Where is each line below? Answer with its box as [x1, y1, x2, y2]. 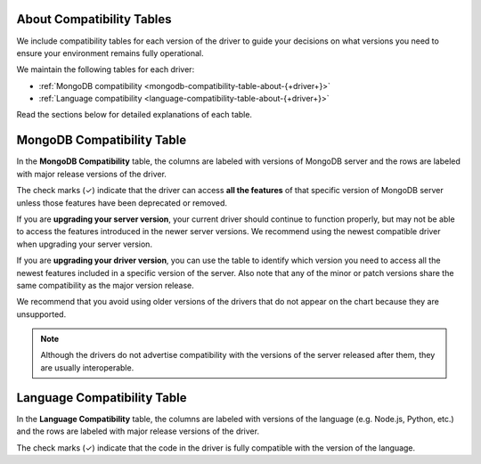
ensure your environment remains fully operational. [16, 47, 204, 58]
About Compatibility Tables [16, 12, 173, 27]
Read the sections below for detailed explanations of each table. [16, 110, 253, 120]
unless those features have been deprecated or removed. [16, 197, 227, 208]
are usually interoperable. [40, 362, 135, 373]
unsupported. [16, 308, 67, 320]
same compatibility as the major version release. [16, 280, 195, 290]
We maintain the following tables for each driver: [16, 64, 195, 75]
